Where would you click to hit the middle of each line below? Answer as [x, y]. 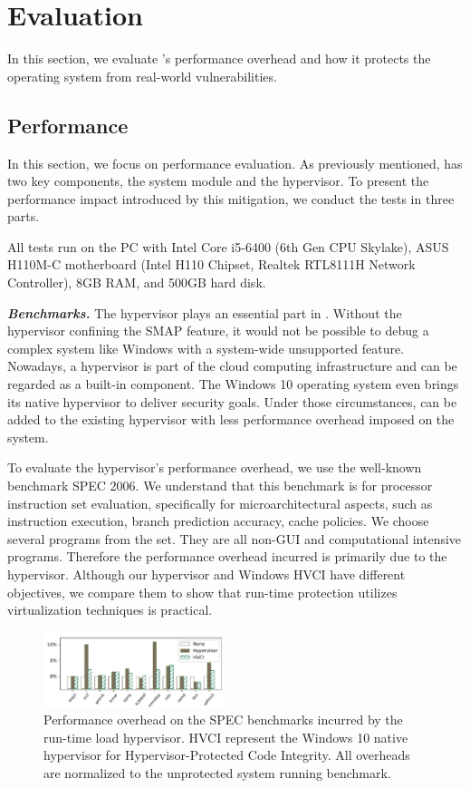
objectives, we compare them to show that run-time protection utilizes [202, 592]
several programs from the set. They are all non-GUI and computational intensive [235, 538]
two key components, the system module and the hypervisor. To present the [218, 181]
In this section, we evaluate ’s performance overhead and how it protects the [219, 58]
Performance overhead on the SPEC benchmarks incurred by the [223, 720]
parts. [24, 216]
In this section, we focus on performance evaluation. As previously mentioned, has [235, 163]
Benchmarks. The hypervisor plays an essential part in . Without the [205, 312]
